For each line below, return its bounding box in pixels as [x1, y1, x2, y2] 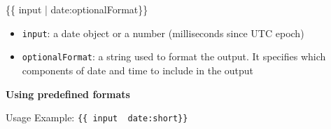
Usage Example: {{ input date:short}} [6, 110, 188, 125]
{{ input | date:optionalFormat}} [6, 2, 148, 16]
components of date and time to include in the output [22, 62, 254, 77]
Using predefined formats [6, 86, 130, 101]
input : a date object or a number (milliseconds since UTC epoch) [22, 25, 304, 40]
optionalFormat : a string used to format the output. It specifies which [22, 49, 326, 64]
